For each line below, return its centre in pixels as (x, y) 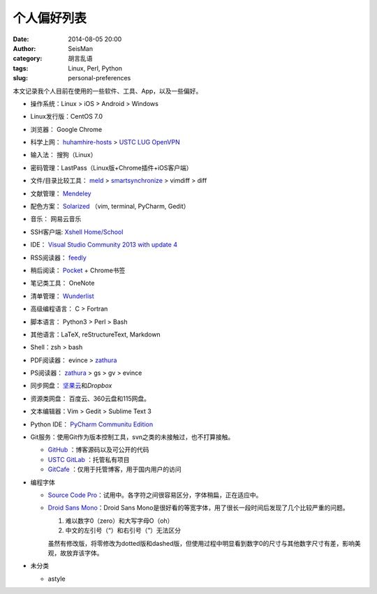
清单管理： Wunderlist (62, 296)
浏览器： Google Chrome (66, 129)
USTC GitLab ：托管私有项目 (89, 459)
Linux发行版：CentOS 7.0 (67, 117)
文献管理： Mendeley (61, 193)
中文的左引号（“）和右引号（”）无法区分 (123, 530)
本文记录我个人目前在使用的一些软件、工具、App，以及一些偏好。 (108, 91)
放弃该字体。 (84, 553)
